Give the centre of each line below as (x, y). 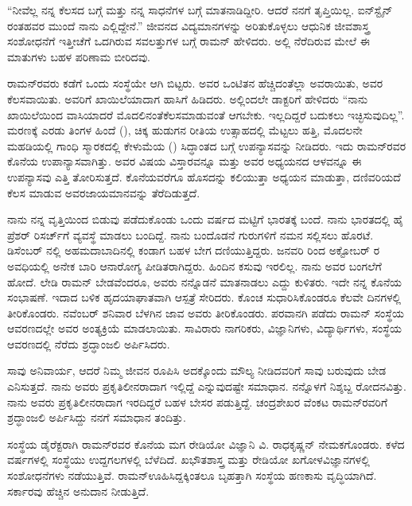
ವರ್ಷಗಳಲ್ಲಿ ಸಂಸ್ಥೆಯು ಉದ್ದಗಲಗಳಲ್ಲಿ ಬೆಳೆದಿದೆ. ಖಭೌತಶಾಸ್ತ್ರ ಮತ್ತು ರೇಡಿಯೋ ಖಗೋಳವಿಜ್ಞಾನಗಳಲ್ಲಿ (189, 459)
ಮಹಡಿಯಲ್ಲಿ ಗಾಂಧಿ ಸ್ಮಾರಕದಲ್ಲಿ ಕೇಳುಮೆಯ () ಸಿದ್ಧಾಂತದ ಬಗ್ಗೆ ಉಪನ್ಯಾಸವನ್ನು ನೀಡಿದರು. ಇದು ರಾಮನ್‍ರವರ (207, 145)
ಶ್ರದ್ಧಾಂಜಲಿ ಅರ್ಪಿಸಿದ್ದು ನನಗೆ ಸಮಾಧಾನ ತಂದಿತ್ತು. (97, 417)
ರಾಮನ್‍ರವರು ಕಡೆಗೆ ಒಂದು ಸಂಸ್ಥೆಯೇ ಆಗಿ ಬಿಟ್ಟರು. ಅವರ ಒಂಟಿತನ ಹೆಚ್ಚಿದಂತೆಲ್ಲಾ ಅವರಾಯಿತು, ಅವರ (195, 83)
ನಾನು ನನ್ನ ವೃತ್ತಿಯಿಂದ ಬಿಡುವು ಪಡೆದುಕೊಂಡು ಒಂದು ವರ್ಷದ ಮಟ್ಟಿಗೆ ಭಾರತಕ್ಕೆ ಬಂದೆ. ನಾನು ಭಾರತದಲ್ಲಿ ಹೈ (206, 219)
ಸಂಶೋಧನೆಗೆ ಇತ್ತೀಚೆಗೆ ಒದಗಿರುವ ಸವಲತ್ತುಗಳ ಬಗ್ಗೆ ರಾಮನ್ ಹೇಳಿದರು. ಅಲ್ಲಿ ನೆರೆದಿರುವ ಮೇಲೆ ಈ (189, 41)
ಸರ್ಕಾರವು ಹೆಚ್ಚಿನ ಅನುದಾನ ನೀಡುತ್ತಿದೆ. (78, 490)
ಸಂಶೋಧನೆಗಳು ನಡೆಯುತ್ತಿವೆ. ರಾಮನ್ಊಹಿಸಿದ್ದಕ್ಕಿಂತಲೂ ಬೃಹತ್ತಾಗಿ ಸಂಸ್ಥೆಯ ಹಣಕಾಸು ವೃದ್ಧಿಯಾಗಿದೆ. (192, 475)
